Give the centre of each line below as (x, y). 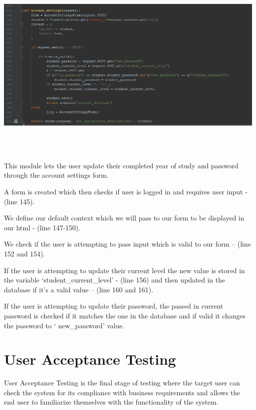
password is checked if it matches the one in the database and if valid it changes (125, 315)
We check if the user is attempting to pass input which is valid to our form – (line (128, 244)
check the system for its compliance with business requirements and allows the (122, 392)
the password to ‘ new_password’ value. (64, 325)
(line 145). (19, 201)
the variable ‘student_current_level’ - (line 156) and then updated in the (115, 280)
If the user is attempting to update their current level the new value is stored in (125, 270)
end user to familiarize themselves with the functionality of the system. (111, 402)
